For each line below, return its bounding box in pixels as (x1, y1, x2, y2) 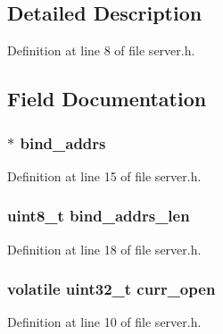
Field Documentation (7, 85, 207, 113)
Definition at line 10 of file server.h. (7, 313, 202, 331)
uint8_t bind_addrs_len (7, 205, 190, 227)
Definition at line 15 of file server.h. (7, 166, 202, 185)
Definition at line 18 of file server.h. (7, 239, 202, 258)
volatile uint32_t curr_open (7, 278, 216, 300)
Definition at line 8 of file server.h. (7, 41, 195, 60)
